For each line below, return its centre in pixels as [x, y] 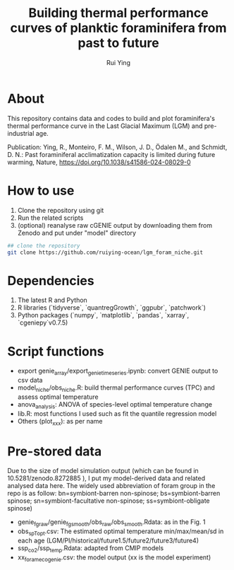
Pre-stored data [55, 451]
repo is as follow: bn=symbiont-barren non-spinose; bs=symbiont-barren [114, 494]
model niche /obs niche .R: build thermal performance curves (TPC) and [116, 388]
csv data [30, 380]
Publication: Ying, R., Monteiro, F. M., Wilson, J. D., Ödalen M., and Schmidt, [117, 147]
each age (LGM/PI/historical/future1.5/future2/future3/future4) [108, 540]
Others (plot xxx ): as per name [60, 422]
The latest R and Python [53, 300]
